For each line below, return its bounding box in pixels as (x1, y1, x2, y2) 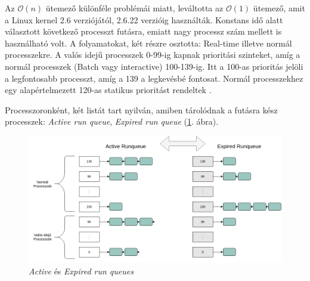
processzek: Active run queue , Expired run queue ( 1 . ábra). (5, 115, 219, 128)
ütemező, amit (253, 2, 305, 14)
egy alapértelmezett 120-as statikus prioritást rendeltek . (5, 84, 212, 96)
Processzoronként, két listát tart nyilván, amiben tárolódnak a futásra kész (5, 103, 278, 116)
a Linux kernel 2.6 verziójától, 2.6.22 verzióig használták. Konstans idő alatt (5, 13, 283, 26)
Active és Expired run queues (29, 264, 134, 277)
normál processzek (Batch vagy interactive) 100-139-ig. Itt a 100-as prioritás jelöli (5, 60, 303, 72)
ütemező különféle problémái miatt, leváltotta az (45, 2, 224, 14)
